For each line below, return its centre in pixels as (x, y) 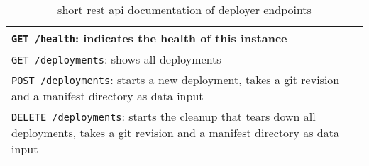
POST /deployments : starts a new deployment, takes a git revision (176, 79)
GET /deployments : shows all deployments (116, 59)
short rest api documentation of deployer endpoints (184, 10)
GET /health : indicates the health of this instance (149, 38)
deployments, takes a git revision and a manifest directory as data (175, 132)
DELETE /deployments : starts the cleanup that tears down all (164, 116)
